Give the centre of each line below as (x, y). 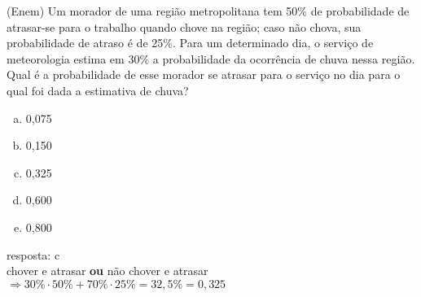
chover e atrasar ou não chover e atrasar (107, 271)
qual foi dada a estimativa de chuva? (98, 90)
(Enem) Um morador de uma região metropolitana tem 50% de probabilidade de (208, 11)
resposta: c (33, 254)
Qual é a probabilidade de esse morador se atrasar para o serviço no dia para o (204, 74)
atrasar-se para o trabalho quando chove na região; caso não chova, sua (184, 26)
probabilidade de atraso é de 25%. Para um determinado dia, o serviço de (190, 43)
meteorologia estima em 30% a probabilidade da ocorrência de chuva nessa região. (211, 58)
